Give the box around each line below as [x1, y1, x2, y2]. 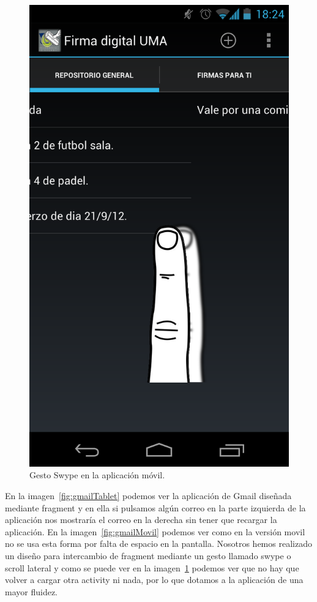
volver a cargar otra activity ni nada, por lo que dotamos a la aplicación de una [5, 573, 304, 586]
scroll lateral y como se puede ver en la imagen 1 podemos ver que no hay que [5, 561, 299, 574]
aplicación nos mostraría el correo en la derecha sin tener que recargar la [5, 513, 277, 526]
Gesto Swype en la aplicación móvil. [29, 468, 165, 481]
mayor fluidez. [5, 585, 58, 598]
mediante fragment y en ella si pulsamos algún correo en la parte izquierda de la [5, 501, 306, 514]
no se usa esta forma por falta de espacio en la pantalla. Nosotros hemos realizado [5, 537, 312, 550]
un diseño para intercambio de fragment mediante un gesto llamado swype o [5, 549, 291, 562]
